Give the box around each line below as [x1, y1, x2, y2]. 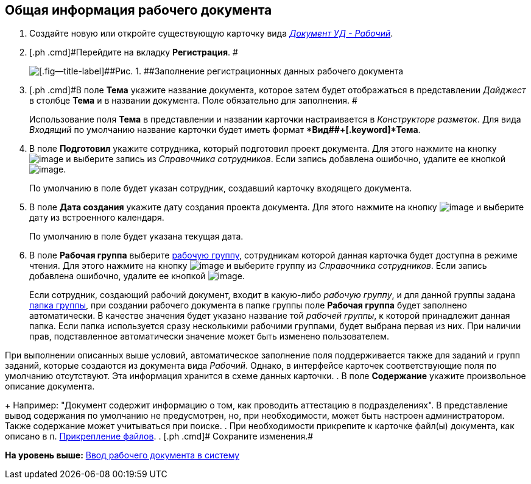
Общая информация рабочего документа [5, 2, 272, 18]
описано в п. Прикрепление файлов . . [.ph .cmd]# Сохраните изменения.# [5, 431, 314, 442]
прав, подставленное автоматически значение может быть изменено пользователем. [29, 331, 390, 342]
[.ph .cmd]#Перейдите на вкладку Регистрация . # [29, 47, 238, 58]
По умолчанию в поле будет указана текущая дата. [29, 231, 244, 242]
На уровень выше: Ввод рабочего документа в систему [5, 450, 240, 461]
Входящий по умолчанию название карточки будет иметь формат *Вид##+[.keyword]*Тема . [29, 124, 421, 135]
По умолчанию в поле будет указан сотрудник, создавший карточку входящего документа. [29, 183, 412, 194]
